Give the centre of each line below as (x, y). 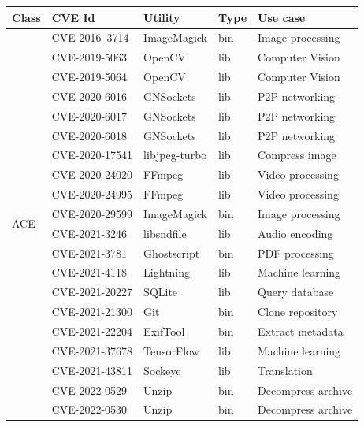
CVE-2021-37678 (92, 350)
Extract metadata (301, 331)
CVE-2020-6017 (89, 115)
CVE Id (73, 17)
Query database (296, 292)
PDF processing (296, 252)
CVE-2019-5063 (89, 57)
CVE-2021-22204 (92, 331)
